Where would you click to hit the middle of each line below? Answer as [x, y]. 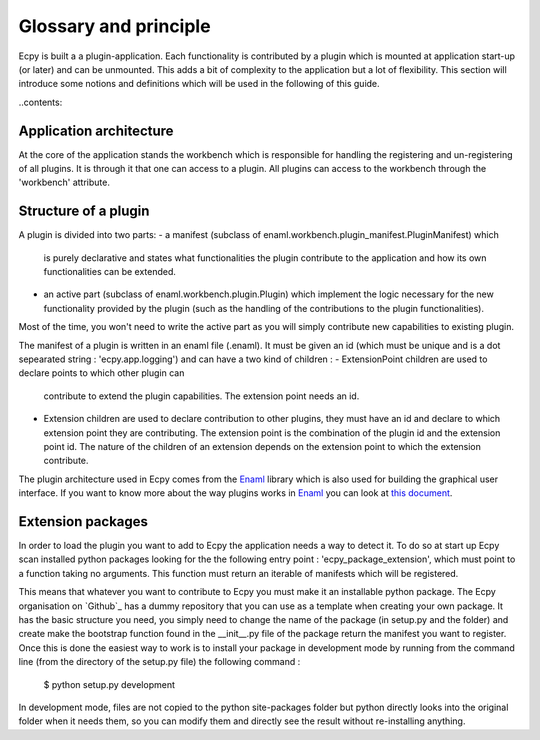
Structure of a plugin [84, 211]
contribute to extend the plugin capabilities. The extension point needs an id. [201, 396]
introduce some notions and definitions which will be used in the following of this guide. [199, 84]
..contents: [40, 102]
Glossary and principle [114, 26]
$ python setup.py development [109, 684]
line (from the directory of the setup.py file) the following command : [159, 662]
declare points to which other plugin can [101, 373]
